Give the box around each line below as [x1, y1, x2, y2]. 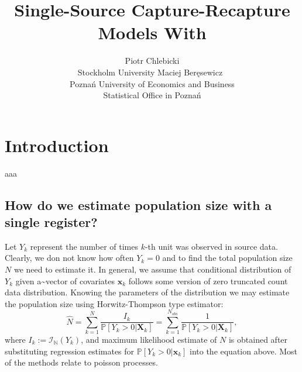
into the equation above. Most [190, 345, 298, 357]
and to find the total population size [162, 252, 293, 264]
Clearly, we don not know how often [5, 252, 134, 264]
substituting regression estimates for [5, 345, 135, 357]
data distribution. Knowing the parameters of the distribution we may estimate [5, 286, 290, 298]
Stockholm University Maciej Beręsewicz [77, 66, 223, 78]
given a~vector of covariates [15, 274, 115, 287]
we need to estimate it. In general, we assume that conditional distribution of [13, 263, 291, 275]
